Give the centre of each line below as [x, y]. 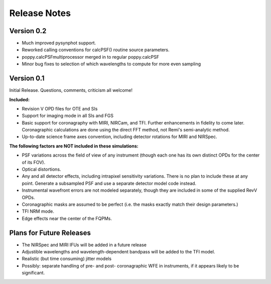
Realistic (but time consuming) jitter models [67, 259]
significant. [33, 273]
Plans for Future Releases [50, 233]
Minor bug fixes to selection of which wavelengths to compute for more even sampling [111, 64]
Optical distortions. [41, 169]
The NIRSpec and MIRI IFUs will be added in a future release [84, 245]
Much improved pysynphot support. [59, 43]
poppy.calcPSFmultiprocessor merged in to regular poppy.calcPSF [91, 57]
